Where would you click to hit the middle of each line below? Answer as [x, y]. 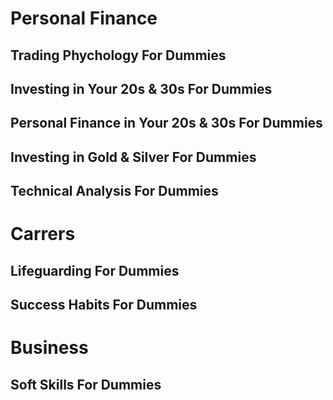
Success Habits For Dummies [104, 305]
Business [49, 348]
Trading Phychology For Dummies [118, 55]
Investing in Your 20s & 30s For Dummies [141, 88]
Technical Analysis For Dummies [114, 191]
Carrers [43, 234]
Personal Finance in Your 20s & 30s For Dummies [166, 123]
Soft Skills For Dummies [86, 384]
